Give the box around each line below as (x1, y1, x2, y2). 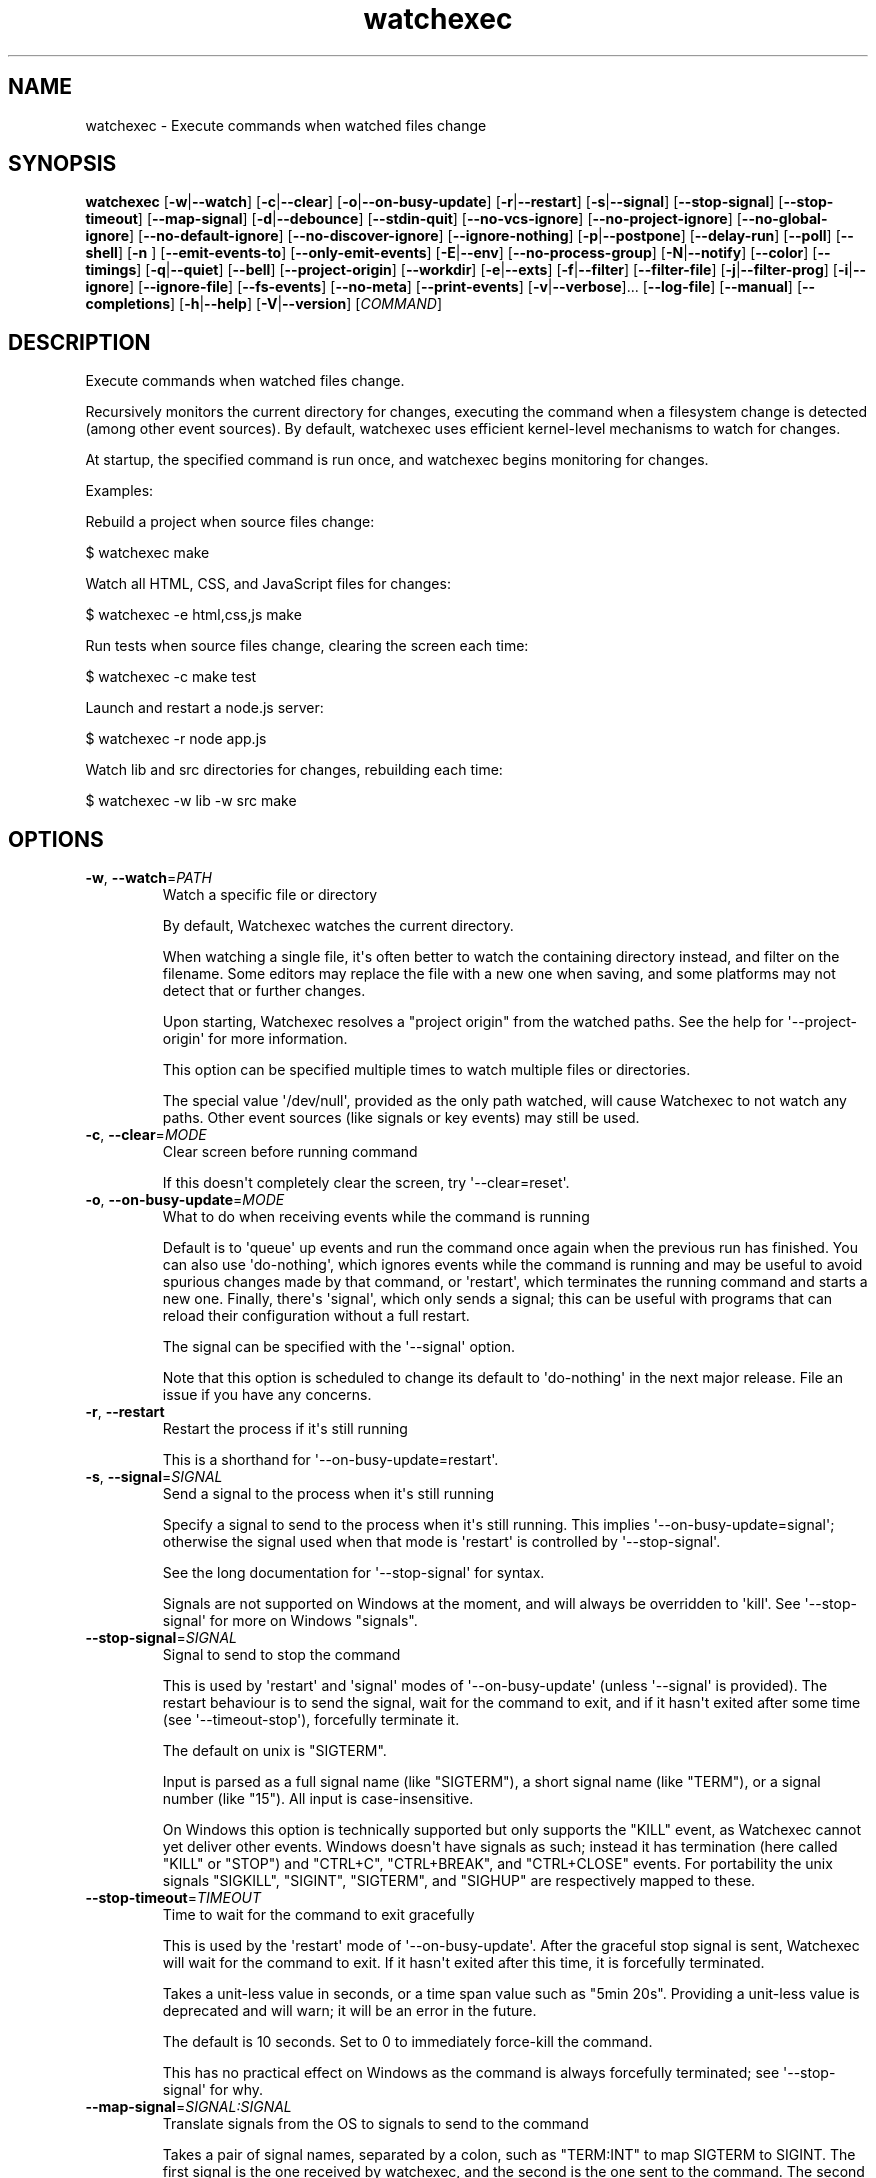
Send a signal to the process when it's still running (162, 1485, 494, 1503)
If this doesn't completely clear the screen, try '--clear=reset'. (162, 1174, 570, 1192)
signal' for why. (162, 2081, 264, 2099)
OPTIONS (8, 826, 104, 852)
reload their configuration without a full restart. (162, 1307, 470, 1325)
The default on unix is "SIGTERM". (162, 1742, 387, 1760)
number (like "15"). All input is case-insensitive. (162, 1790, 474, 1808)
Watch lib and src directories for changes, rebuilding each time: (85, 761, 503, 779)
